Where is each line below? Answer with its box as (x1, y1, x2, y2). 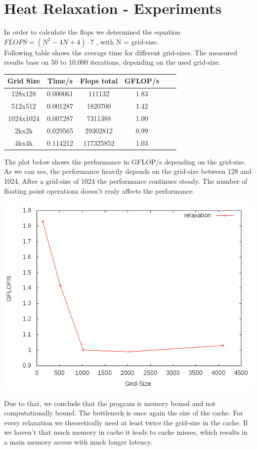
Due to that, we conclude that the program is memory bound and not (4, 398, 216, 408)
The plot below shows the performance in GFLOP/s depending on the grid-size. (4, 156, 246, 166)
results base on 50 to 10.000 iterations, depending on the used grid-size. (4, 57, 221, 67)
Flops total (80, 76, 118, 86)
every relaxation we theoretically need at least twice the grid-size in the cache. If (4, 417, 248, 427)
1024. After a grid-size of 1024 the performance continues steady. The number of (4, 175, 248, 186)
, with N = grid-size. (96, 36, 159, 46)
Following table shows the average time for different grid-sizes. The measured (4, 47, 238, 57)
